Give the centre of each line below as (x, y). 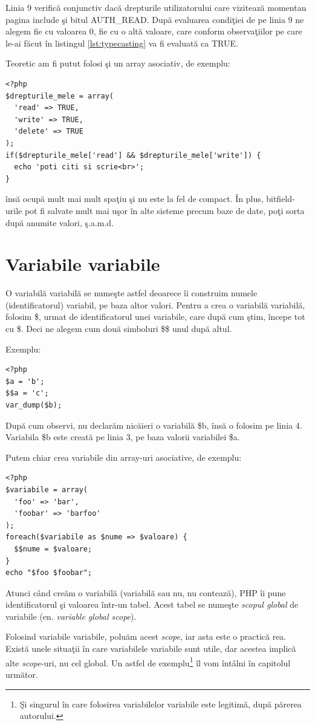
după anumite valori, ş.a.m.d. (60, 222)
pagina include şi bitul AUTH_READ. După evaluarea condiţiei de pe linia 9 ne (155, 19)
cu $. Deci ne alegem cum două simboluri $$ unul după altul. (119, 328)
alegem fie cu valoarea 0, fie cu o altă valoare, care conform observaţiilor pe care (154, 31)
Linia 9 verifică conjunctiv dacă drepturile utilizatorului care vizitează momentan (156, 7)
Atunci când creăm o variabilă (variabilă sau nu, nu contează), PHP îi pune (146, 592)
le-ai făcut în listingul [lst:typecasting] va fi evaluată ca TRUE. (122, 43)
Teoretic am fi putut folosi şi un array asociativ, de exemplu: (118, 63)
